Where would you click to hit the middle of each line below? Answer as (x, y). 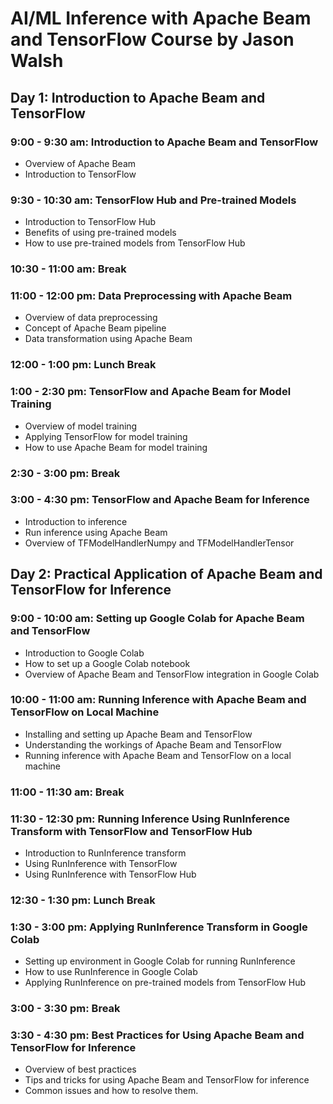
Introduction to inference (76, 521)
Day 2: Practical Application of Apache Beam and (166, 574)
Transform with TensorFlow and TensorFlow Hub (131, 831)
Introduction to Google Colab (84, 653)
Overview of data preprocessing (91, 318)
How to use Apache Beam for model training (116, 447)
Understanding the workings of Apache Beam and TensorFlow (153, 744)
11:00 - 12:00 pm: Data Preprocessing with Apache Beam (151, 296)
